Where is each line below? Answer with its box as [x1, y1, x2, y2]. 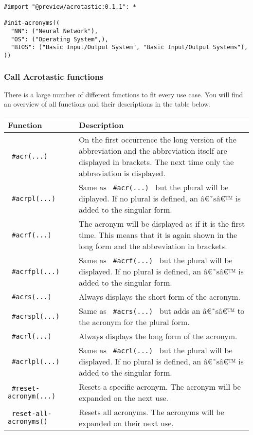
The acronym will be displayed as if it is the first [78, 218, 245, 229]
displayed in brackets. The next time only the [78, 156, 234, 167]
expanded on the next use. [78, 392, 168, 403]
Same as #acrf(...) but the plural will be [78, 254, 233, 266]
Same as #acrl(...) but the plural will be [78, 344, 233, 356]
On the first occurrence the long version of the [78, 134, 236, 145]
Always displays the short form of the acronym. [78, 291, 240, 302]
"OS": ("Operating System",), [11, 36, 108, 43]
